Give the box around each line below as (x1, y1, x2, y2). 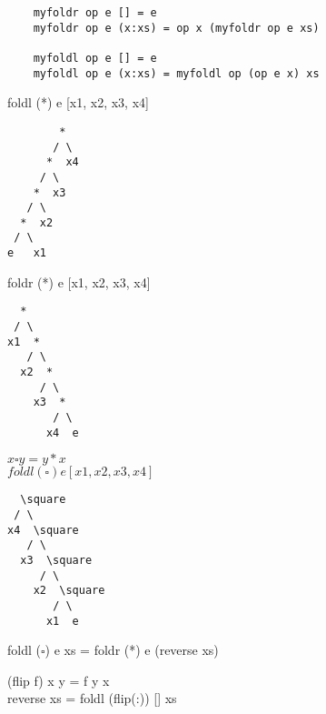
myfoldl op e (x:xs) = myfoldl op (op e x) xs (33, 66, 320, 80)
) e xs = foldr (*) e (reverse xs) (44, 640, 219, 659)
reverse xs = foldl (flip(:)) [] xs (7, 689, 177, 708)
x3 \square (20, 553, 93, 567)
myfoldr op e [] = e (33, 6, 157, 19)
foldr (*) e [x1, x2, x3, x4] (7, 272, 151, 291)
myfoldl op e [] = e (33, 51, 157, 65)
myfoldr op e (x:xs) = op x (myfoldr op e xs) (33, 21, 320, 35)
